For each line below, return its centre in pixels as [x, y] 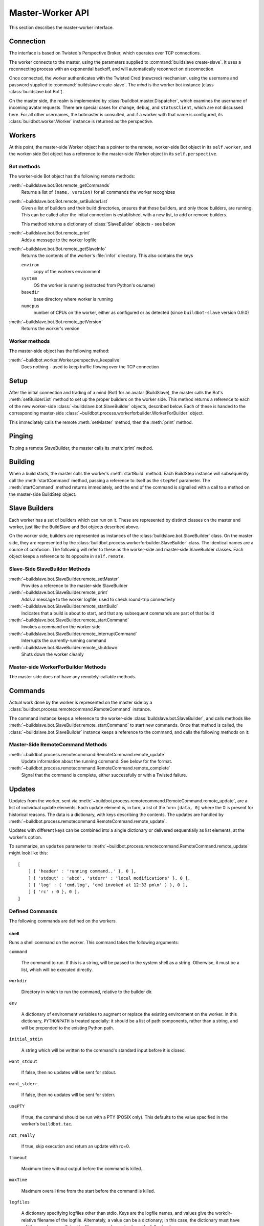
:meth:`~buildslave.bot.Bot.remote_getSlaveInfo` [57, 249]
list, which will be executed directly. [57, 970]
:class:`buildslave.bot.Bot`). [36, 92]
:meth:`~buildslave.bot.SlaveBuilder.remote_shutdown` [64, 647]
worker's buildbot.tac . [47, 1124]
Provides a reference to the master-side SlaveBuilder [75, 586]
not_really [22, 1135]
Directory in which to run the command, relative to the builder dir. [87, 992]
